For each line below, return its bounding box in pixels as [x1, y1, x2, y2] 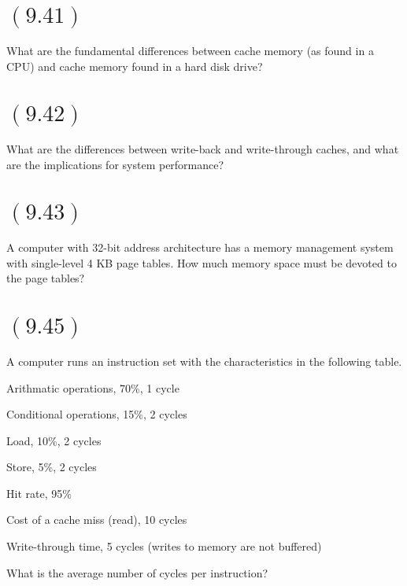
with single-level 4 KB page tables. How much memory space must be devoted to [6, 254, 397, 271]
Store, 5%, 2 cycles [6, 459, 97, 475]
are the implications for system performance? [6, 156, 224, 172]
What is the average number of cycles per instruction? [6, 564, 268, 580]
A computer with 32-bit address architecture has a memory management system [6, 239, 394, 256]
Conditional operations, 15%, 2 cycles [6, 406, 187, 422]
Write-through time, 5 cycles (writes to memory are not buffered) [6, 538, 322, 555]
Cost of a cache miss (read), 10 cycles [6, 511, 187, 528]
